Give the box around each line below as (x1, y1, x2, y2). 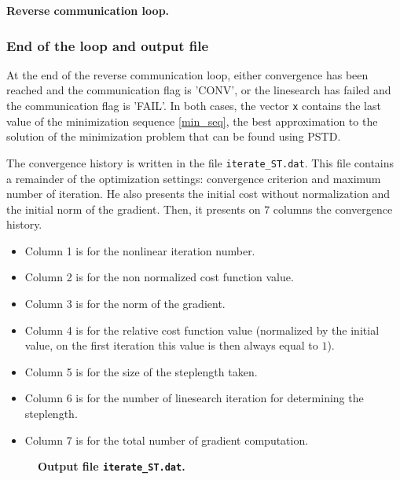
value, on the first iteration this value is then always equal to (24, 337, 318, 354)
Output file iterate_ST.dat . (38, 458, 185, 475)
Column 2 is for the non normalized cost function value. (24, 269, 294, 285)
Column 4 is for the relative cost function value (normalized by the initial (24, 321, 380, 338)
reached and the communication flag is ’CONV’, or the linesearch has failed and (6, 82, 391, 98)
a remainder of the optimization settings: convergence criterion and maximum (6, 170, 381, 186)
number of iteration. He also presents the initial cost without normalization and (6, 185, 391, 202)
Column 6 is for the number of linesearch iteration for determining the (24, 390, 364, 406)
